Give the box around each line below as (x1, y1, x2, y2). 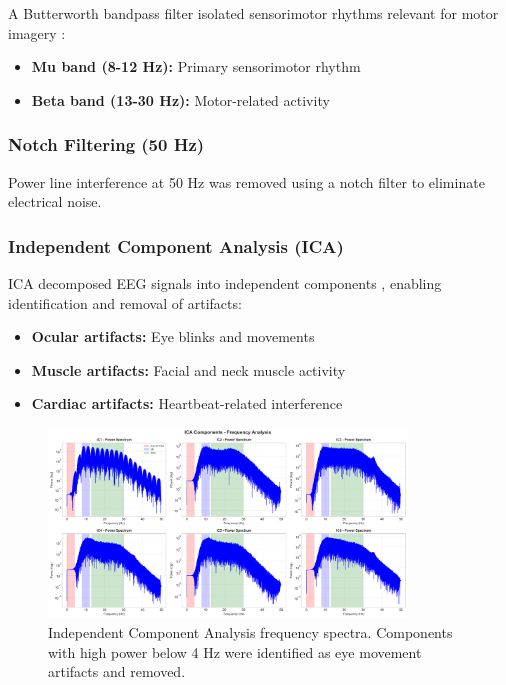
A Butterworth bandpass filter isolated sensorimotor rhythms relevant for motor (8, 3, 499, 23)
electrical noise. (8, 191, 102, 212)
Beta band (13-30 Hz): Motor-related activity (31, 89, 330, 110)
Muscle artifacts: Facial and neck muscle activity (31, 359, 346, 380)
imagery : (8, 22, 66, 43)
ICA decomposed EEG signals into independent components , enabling (8, 273, 442, 293)
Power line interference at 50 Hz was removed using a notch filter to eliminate (8, 171, 485, 192)
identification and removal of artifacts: (8, 292, 242, 313)
